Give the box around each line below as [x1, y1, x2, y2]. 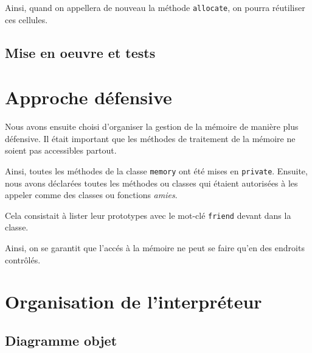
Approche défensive [5, 85, 172, 110]
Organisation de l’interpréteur [5, 289, 262, 314]
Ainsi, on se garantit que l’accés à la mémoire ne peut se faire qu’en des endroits [5, 241, 305, 254]
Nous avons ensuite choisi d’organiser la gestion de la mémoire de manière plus [5, 120, 299, 133]
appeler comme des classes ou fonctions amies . [5, 188, 178, 201]
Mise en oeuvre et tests [5, 43, 156, 62]
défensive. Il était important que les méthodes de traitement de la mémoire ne [5, 132, 296, 144]
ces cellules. [5, 13, 48, 26]
